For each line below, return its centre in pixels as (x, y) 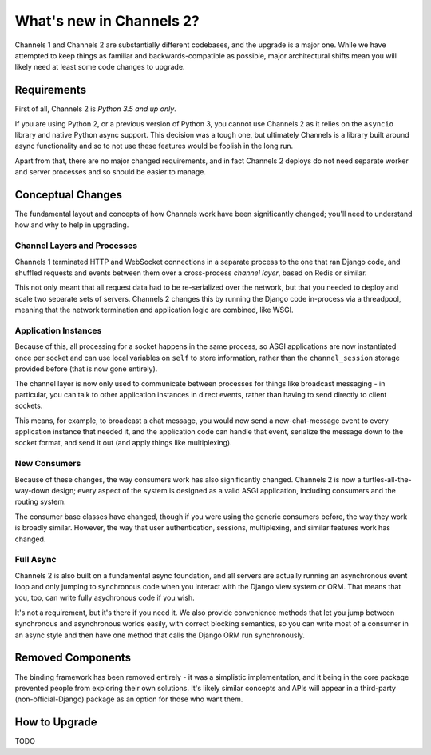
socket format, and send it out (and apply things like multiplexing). (123, 443)
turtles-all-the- (388, 479)
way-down (32, 490)
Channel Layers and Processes (76, 246)
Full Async (36, 560)
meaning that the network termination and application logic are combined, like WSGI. (154, 310)
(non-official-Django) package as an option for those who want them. (129, 699)
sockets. (29, 406)
